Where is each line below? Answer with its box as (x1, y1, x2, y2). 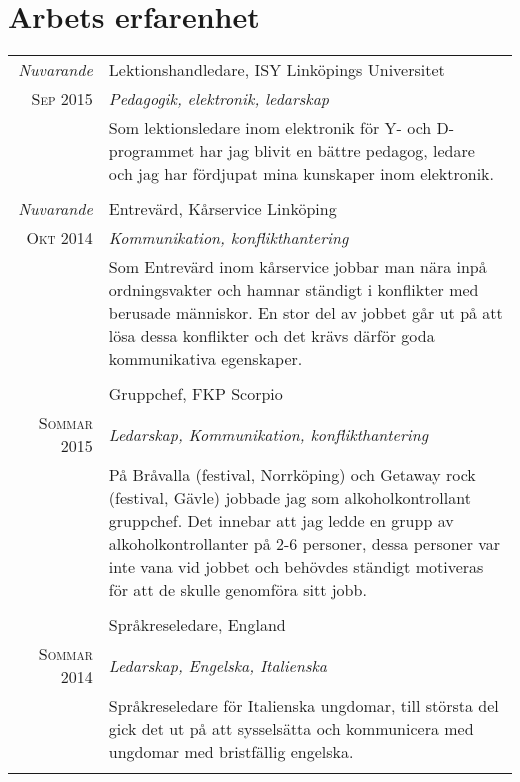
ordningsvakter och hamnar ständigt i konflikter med (108, 278, 479, 302)
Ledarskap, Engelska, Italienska (108, 653, 328, 677)
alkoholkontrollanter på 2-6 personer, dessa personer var (108, 532, 501, 556)
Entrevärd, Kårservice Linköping (108, 197, 337, 221)
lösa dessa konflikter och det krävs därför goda (108, 324, 435, 348)
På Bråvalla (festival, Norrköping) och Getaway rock (108, 463, 476, 487)
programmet (108, 139, 195, 163)
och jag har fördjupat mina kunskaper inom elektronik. (108, 162, 495, 186)
